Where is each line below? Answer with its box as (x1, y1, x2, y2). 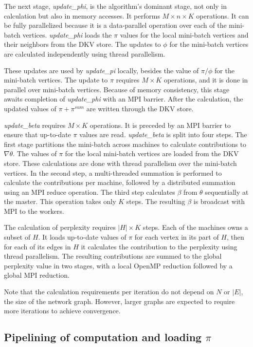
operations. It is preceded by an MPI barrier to (90, 120, 231, 130)
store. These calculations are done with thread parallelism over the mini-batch (4, 158, 237, 168)
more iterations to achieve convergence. (4, 306, 121, 316)
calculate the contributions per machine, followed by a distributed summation (4, 177, 235, 187)
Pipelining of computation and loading (4, 329, 202, 345)
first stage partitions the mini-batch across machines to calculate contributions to (4, 139, 247, 149)
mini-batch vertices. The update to (4, 75, 108, 85)
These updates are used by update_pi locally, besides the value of (4, 65, 199, 75)
